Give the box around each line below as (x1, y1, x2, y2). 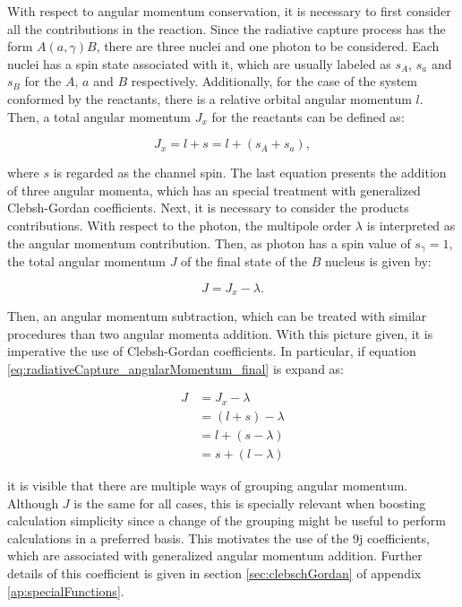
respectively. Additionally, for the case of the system (131, 72, 417, 91)
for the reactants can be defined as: (211, 107, 405, 126)
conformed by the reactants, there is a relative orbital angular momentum (7, 89, 412, 108)
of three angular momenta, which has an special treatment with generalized (7, 180, 421, 199)
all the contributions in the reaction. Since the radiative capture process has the (7, 19, 446, 38)
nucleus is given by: (324, 251, 432, 270)
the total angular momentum (7, 251, 166, 270)
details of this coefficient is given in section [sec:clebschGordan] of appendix (7, 563, 422, 582)
